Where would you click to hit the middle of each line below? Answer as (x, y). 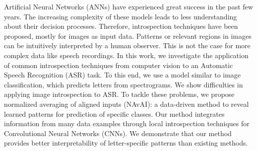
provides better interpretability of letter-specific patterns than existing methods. (126, 143)
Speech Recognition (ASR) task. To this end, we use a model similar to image (123, 75)
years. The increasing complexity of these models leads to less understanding (121, 16)
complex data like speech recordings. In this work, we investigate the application (126, 55)
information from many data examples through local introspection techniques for (127, 123)
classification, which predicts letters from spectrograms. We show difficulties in (124, 84)
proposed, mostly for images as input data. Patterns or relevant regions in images (128, 36)
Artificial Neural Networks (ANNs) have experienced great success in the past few (128, 6)
